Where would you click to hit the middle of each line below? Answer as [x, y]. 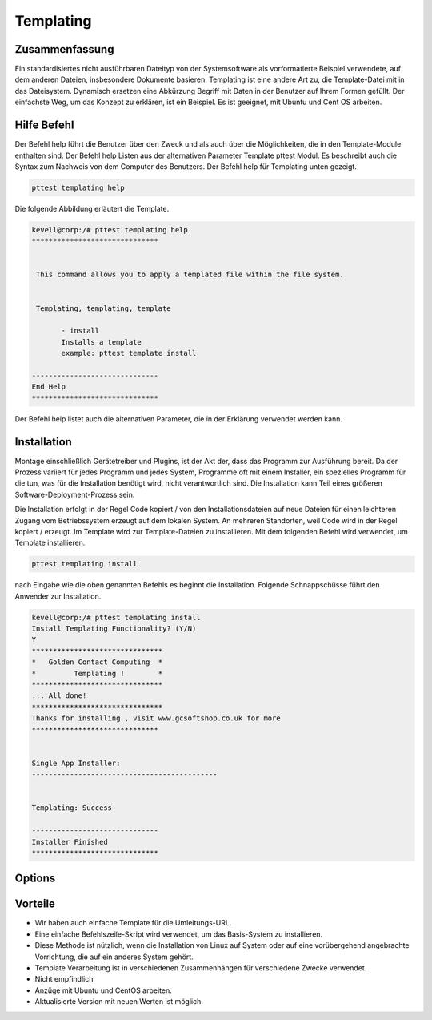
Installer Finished [70, 842]
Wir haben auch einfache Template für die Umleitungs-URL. [133, 923]
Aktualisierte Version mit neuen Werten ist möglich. [119, 1002]
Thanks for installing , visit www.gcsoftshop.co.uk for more [156, 718]
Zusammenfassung [64, 49]
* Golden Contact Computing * [97, 662]
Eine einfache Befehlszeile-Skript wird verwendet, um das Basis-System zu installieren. [179, 934]
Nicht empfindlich [64, 979]
